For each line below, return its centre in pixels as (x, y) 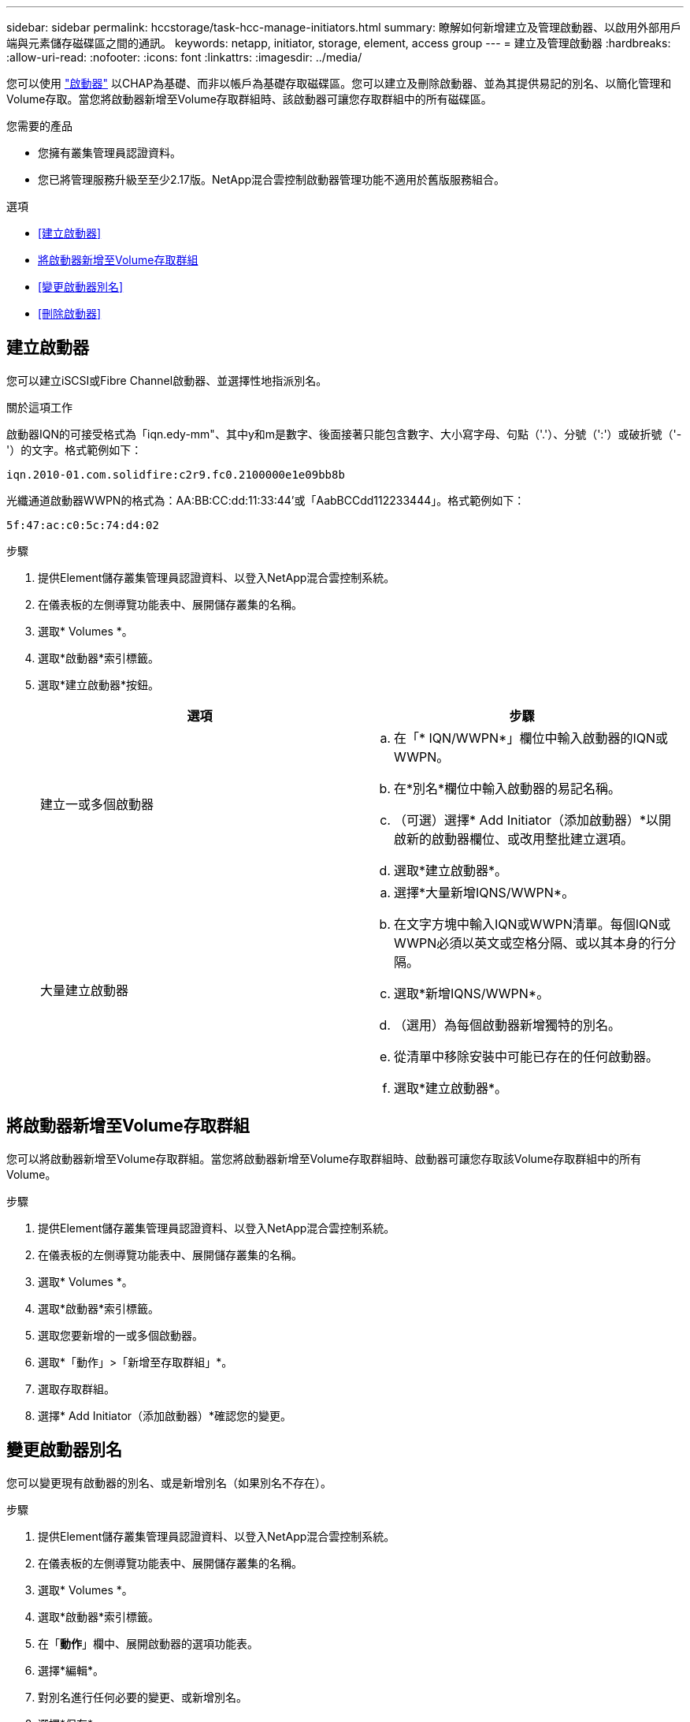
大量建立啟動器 (85, 990)
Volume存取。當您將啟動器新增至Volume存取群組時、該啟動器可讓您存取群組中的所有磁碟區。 (249, 99)
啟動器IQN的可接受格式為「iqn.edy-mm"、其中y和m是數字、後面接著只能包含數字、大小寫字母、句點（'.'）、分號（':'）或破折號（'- (344, 434)
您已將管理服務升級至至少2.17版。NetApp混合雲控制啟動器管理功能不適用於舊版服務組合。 (272, 179)
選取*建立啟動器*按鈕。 (99, 684)
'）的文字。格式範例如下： (74, 449)
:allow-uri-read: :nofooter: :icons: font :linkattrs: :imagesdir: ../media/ (184, 57)
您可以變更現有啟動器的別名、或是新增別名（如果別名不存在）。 (169, 1482)
